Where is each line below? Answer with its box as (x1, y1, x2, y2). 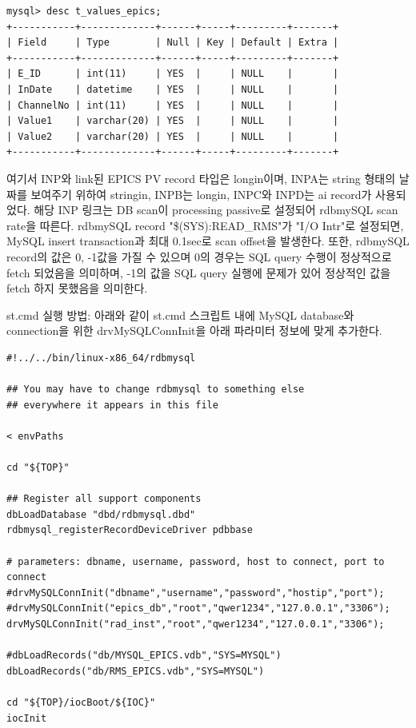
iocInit (6, 712, 47, 724)
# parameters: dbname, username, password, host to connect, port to (6, 555, 385, 567)
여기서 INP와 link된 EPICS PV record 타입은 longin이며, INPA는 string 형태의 (6, 169, 396, 186)
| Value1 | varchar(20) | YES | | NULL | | (6, 115, 339, 127)
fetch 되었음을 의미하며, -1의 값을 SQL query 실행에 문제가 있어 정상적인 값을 (6, 264, 391, 280)
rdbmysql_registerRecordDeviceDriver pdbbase (6, 524, 253, 536)
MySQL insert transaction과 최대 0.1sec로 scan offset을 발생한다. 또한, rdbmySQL (6, 233, 410, 249)
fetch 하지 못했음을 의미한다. (6, 280, 148, 296)
